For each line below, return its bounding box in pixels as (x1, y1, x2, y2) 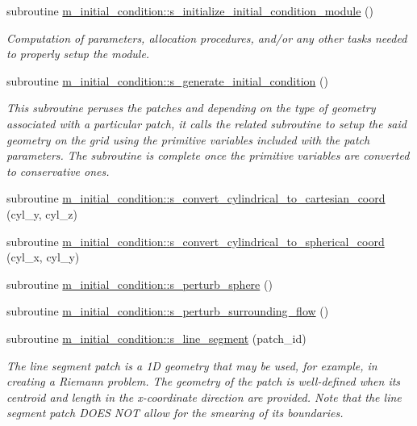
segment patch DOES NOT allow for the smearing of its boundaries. (6, 404, 344, 421)
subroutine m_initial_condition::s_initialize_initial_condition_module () (6, 2, 373, 19)
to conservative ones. (6, 162, 110, 179)
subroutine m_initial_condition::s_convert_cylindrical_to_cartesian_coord (6, 190, 386, 207)
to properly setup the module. (6, 45, 150, 62)
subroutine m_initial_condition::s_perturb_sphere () (6, 275, 273, 292)
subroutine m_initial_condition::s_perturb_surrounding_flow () (6, 303, 329, 319)
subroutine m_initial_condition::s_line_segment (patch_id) (6, 329, 306, 346)
